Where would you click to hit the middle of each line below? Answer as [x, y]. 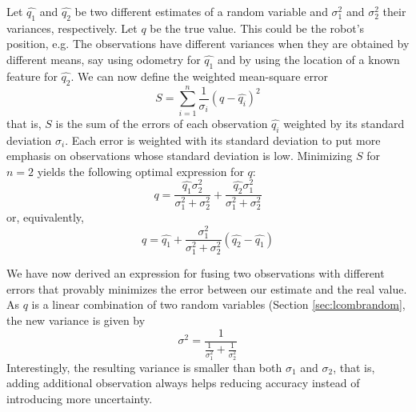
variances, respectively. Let [72, 28]
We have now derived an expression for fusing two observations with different [196, 273]
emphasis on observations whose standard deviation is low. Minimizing [180, 156]
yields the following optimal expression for [140, 171]
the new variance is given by [76, 320]
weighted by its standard [344, 123]
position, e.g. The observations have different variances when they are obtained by [208, 44]
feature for [32, 76]
